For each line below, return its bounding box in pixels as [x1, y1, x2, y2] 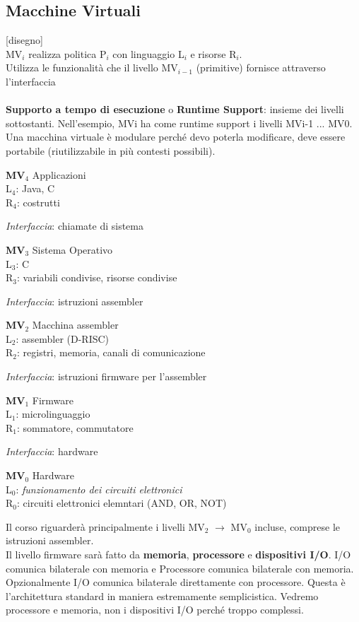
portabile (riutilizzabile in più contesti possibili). [6, 143, 216, 158]
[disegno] [6, 33, 43, 47]
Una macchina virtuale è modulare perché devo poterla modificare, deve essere [6, 129, 346, 144]
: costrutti [17, 194, 60, 209]
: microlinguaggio [16, 406, 90, 421]
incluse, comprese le [254, 519, 341, 534]
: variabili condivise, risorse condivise [17, 270, 177, 285]
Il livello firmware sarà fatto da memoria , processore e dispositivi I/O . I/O [6, 547, 351, 562]
